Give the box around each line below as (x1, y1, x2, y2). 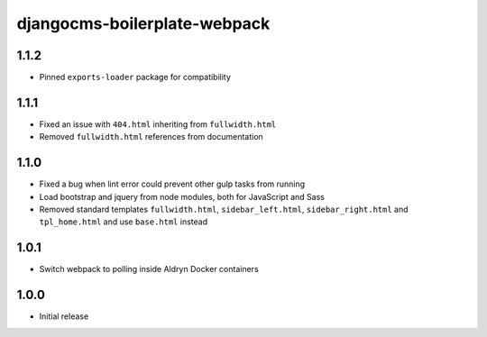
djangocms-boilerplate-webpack (16, 14, 271, 33)
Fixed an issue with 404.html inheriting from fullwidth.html (39, 118, 277, 130)
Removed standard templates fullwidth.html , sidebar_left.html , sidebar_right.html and (39, 204, 409, 215)
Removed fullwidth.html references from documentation (39, 132, 263, 142)
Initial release (39, 311, 89, 322)
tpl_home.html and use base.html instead (39, 216, 207, 227)
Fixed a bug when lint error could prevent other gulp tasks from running (39, 178, 306, 189)
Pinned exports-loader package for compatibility (39, 72, 232, 83)
